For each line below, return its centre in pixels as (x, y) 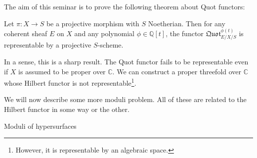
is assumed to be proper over (62, 71)
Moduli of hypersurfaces (40, 126)
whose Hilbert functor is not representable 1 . (70, 82)
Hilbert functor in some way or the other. (67, 109)
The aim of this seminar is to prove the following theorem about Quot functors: (125, 6)
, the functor (185, 33)
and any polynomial (104, 33)
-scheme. (110, 45)
